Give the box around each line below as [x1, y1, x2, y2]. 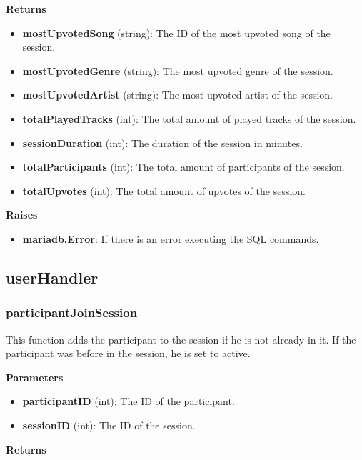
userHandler [6, 266, 99, 288]
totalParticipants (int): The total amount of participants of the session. [22, 159, 345, 174]
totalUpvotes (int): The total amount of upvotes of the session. [22, 183, 306, 198]
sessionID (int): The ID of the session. [22, 417, 196, 432]
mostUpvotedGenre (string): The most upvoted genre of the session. [22, 63, 333, 78]
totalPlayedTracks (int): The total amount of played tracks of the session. [22, 111, 356, 126]
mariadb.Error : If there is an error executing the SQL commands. [22, 231, 319, 246]
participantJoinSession [6, 304, 138, 321]
